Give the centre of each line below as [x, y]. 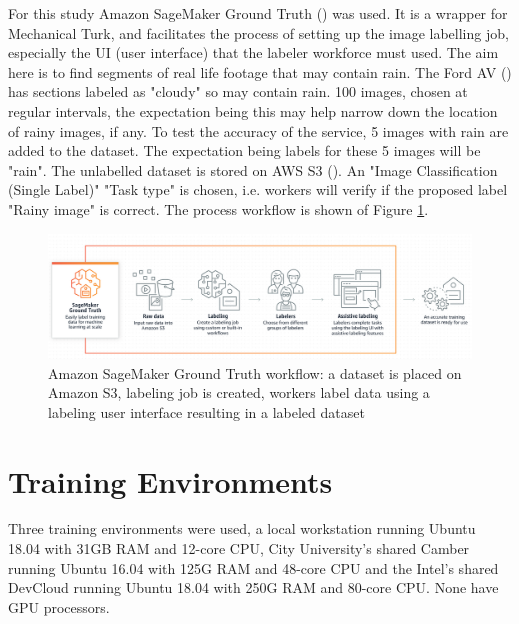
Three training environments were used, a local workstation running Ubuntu [242, 528]
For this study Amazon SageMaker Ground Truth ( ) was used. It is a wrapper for [258, 13]
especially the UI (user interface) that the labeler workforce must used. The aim [253, 52]
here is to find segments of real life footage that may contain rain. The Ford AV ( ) [260, 71]
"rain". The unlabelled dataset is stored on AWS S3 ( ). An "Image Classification [253, 169]
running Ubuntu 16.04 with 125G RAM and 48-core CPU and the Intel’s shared [253, 567]
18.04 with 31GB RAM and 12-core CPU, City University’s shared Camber [239, 548]
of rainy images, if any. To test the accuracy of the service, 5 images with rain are [258, 130]
